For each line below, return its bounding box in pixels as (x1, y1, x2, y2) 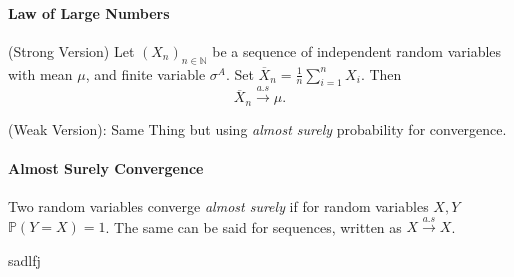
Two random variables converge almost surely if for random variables (8, 196, 429, 217)
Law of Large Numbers (8, 2, 170, 23)
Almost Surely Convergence (8, 157, 204, 178)
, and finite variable (85, 63, 206, 84)
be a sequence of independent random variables (212, 40, 502, 61)
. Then (360, 63, 402, 84)
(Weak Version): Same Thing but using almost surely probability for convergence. (8, 118, 507, 139)
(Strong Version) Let (8, 40, 135, 61)
